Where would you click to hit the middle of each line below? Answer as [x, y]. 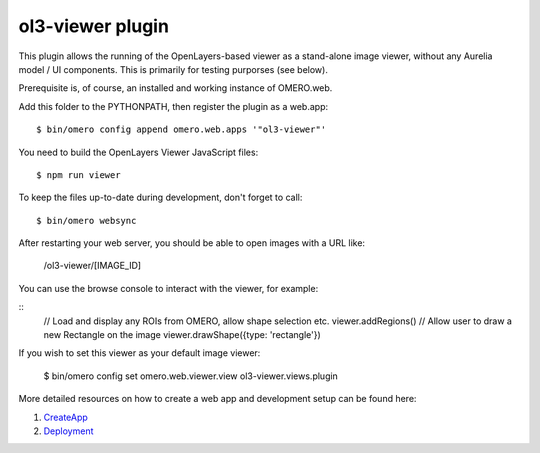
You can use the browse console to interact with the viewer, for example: [168, 288]
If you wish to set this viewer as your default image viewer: [139, 353]
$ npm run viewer [78, 174]
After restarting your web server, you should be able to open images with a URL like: [191, 243]
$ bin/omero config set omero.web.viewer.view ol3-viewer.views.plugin [191, 376]
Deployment [68, 431]
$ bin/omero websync [86, 220]
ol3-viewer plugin [94, 26]
